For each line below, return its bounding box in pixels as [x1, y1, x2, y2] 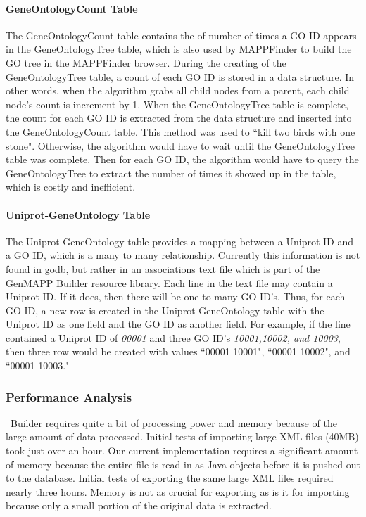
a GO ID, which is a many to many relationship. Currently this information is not [6, 248, 360, 262]
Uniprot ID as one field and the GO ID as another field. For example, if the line [6, 317, 351, 331]
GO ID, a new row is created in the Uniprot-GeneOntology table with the [6, 302, 324, 317]
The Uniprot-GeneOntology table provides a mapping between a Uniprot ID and [6, 234, 354, 248]
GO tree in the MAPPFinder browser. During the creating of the [6, 55, 286, 70]
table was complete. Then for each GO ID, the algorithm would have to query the [6, 152, 359, 167]
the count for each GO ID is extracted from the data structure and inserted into [6, 110, 352, 125]
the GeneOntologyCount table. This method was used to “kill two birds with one [6, 124, 355, 139]
